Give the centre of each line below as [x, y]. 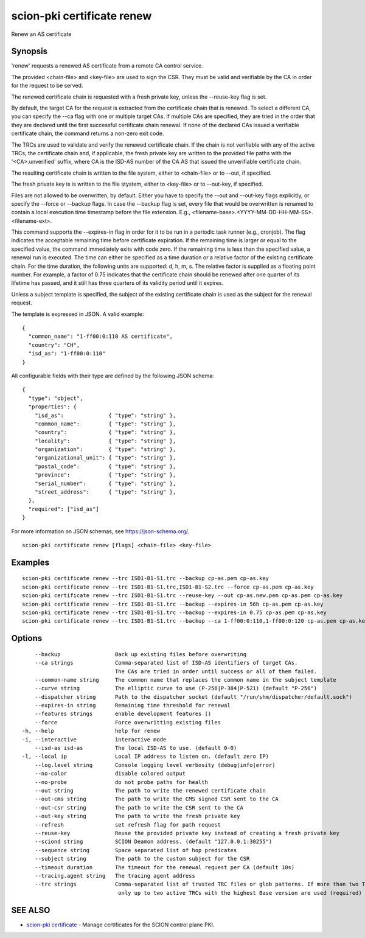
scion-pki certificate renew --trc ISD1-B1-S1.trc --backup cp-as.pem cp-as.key [146, 579]
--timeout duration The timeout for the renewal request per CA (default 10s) [165, 867]
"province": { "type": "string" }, [105, 475]
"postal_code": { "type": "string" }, [105, 466]
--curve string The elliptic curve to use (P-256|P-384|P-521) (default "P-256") [176, 688]
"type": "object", [56, 398]
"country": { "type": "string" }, [105, 432]
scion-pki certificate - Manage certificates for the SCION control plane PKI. [120, 925]
